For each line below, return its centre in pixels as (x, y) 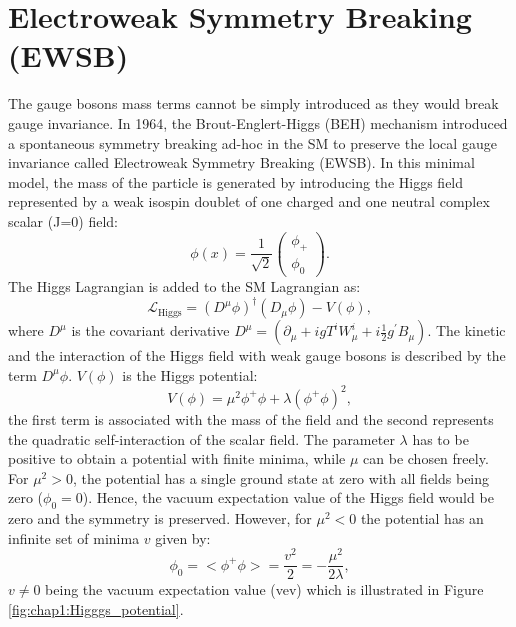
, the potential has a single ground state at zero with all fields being (281, 477)
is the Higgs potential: (190, 374)
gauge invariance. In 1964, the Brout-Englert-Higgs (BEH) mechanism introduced (258, 122)
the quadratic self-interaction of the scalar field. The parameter (201, 438)
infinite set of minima (74, 537)
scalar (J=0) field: (63, 220)
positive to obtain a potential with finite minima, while (177, 458)
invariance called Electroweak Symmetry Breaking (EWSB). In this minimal (241, 162)
